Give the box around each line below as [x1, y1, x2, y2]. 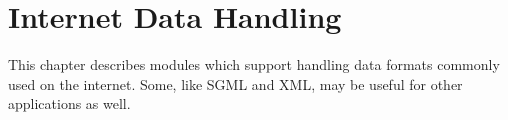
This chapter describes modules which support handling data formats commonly [8, 54, 500, 75]
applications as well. [8, 93, 131, 114]
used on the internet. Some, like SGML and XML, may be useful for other [8, 73, 463, 94]
